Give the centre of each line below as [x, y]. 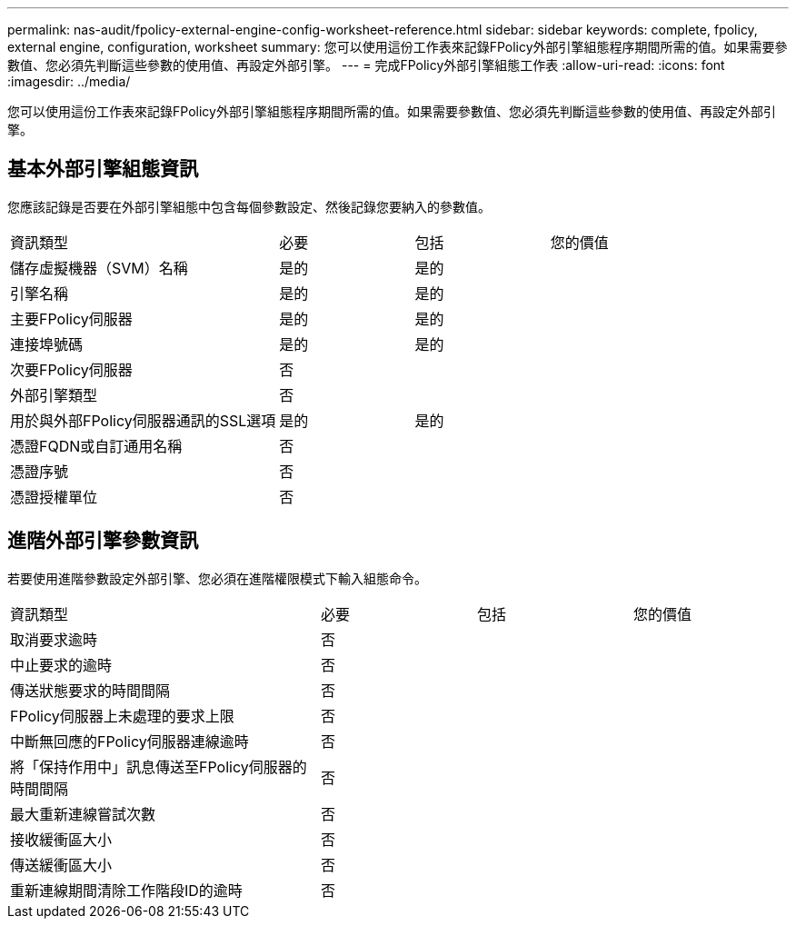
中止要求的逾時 [61, 665]
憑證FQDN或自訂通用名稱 [96, 446]
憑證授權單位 [54, 497]
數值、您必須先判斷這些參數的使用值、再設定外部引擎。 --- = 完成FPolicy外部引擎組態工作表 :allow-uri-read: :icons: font [366, 65]
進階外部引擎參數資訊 [103, 541]
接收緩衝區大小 [61, 839]
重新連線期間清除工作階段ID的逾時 [126, 890]
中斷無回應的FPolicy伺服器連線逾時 [129, 741]
